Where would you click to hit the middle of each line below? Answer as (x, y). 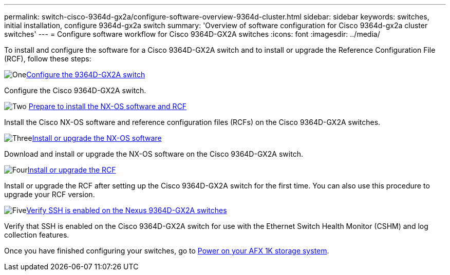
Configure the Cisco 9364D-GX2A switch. (75, 90)
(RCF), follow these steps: (48, 59)
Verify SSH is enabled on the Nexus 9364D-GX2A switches (127, 210)
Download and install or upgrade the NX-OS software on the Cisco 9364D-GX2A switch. (154, 154)
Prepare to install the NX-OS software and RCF (108, 106)
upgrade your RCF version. (50, 194)
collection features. (37, 235)
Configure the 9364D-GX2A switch (86, 75)
